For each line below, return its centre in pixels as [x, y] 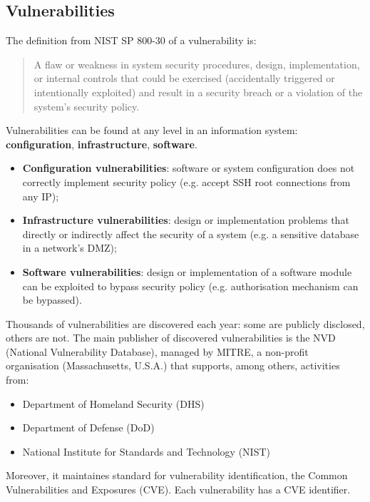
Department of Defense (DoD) [88, 427]
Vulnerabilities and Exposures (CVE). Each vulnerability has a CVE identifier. [178, 490]
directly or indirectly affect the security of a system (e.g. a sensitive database [191, 234]
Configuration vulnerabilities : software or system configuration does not [189, 168]
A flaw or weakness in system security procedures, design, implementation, [197, 64]
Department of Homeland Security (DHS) [113, 403]
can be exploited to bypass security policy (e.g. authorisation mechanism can [190, 286]
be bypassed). [52, 300]
